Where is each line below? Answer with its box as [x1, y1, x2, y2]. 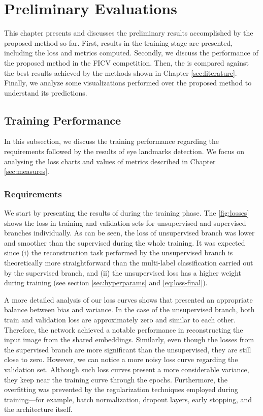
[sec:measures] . [4, 166, 49, 176]
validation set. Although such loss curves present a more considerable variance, [4, 364, 249, 374]
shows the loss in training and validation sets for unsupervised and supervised [4, 217, 246, 228]
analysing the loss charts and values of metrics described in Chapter [4, 156, 216, 166]
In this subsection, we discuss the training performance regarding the [4, 136, 219, 146]
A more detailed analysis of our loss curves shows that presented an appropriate [4, 294, 253, 305]
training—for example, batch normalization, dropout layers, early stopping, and [4, 394, 252, 404]
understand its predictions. [4, 87, 87, 98]
